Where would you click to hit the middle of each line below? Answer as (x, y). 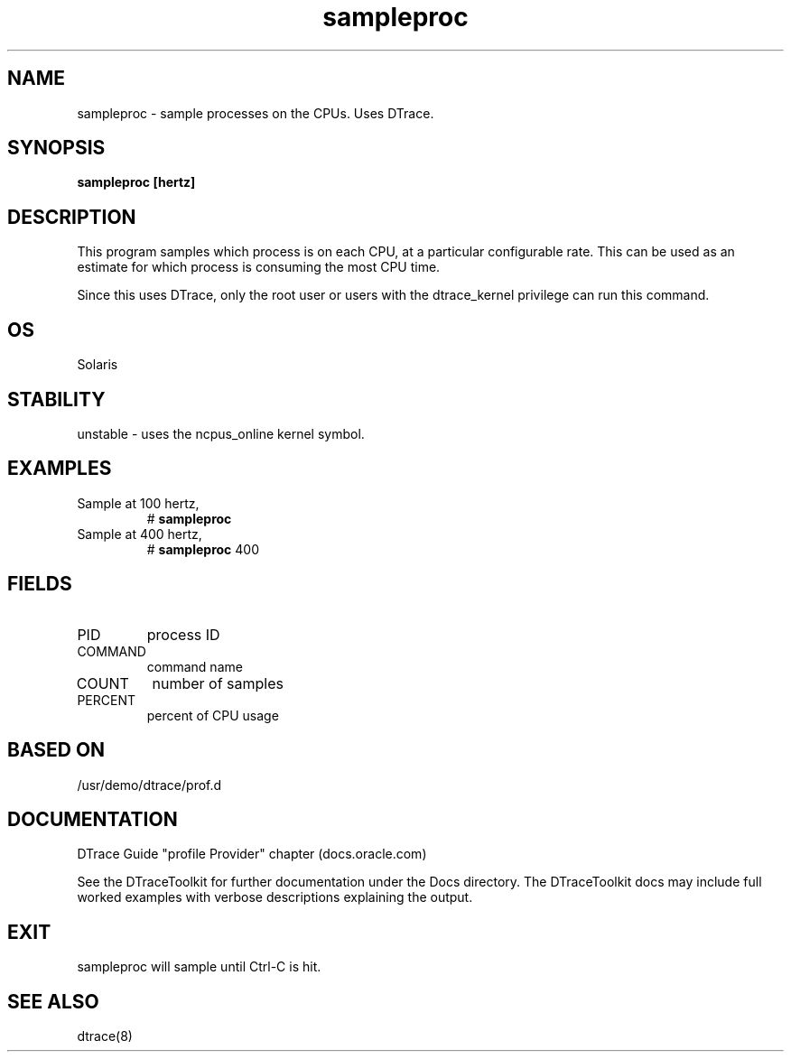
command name (195, 666)
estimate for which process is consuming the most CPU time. (259, 267)
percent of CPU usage (213, 715)
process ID (183, 634)
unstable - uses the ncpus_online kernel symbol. (221, 433)
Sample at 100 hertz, (138, 503)
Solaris (98, 365)
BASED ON (56, 750)
